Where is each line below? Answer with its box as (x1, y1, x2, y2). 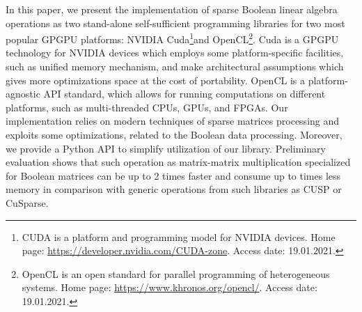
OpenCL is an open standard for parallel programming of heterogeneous (22, 266, 330, 281)
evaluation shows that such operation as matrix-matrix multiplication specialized (6, 155, 351, 169)
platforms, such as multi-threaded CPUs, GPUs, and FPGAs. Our (6, 100, 288, 114)
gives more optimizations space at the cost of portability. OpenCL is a (6, 72, 305, 87)
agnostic (6, 86, 40, 101)
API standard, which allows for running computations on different (43, 86, 326, 101)
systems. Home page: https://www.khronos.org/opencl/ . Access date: (22, 280, 317, 295)
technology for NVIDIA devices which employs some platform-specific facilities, (6, 45, 344, 60)
